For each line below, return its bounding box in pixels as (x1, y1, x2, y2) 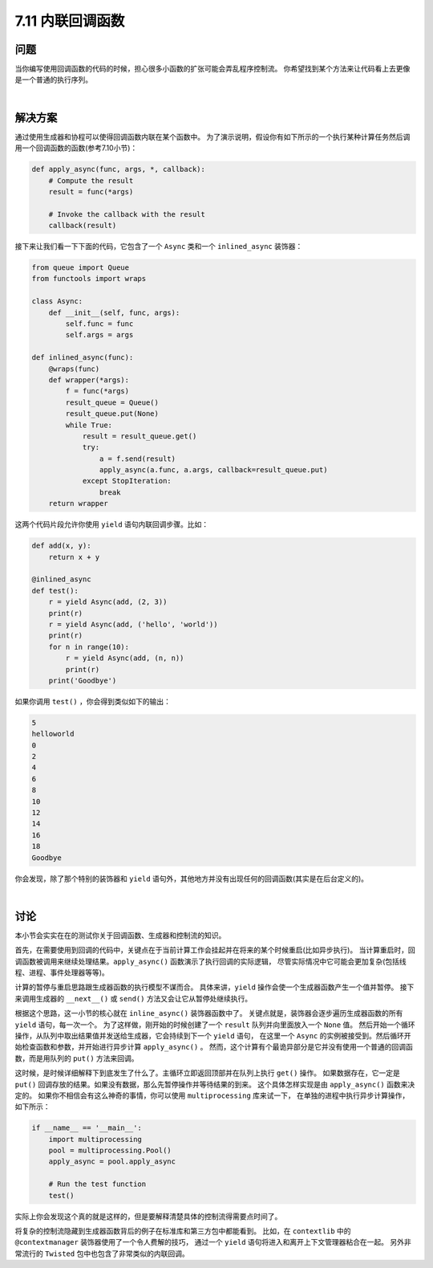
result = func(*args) (48, 187, 134, 196)
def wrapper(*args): (48, 375, 130, 385)
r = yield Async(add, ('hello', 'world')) (48, 619, 218, 629)
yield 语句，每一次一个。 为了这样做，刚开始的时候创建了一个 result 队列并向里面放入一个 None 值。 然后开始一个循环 (14, 1020, 416, 1029)
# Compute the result (48, 176, 134, 185)
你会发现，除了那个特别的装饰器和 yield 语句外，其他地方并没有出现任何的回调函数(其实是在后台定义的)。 (14, 874, 369, 883)
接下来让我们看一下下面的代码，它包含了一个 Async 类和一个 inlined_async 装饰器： (14, 242, 303, 251)
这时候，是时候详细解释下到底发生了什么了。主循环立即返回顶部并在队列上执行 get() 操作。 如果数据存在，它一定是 (14, 1068, 400, 1078)
